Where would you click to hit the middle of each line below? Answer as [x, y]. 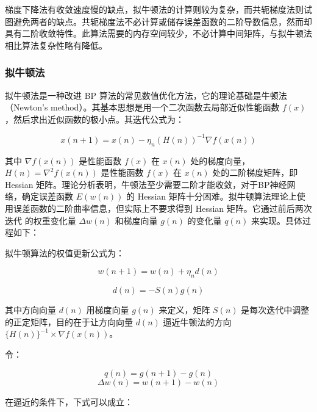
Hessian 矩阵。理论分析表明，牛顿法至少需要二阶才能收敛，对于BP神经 [146, 184]
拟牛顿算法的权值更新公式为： [65, 252]
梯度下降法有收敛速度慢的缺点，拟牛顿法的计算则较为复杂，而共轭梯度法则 [154, 9]
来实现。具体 [276, 220]
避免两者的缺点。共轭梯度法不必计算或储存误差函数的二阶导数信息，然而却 [162, 21]
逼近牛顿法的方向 [197, 321]
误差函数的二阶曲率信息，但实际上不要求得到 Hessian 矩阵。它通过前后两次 [162, 208]
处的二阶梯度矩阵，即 [255, 172]
